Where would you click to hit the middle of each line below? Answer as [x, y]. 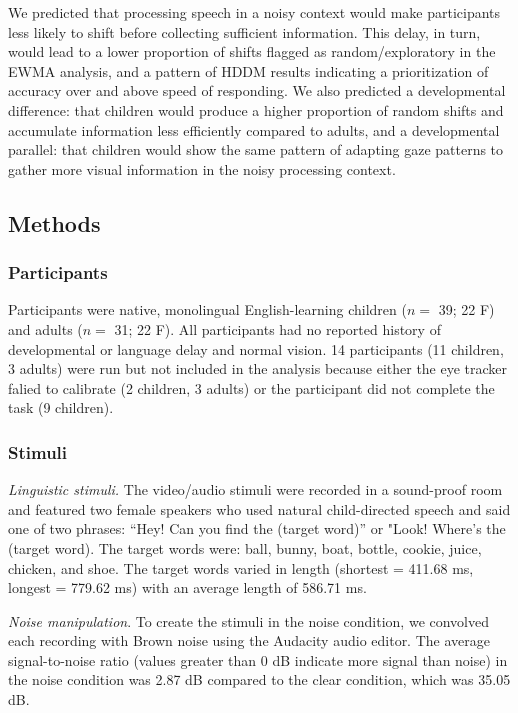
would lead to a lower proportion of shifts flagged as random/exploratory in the [252, 51]
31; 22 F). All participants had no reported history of [277, 328]
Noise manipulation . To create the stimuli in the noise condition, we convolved [249, 620]
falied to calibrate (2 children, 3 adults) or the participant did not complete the [251, 387]
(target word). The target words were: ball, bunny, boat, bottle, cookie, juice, [245, 547]
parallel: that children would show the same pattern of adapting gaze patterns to [256, 149]
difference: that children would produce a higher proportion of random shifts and [256, 109]
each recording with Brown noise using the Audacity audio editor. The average [249, 640]
